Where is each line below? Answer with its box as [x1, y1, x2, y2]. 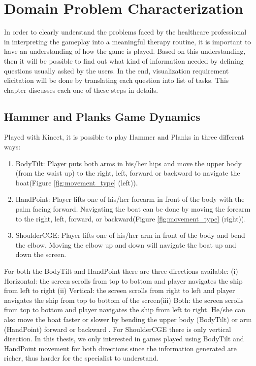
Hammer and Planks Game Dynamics [4, 109, 200, 124]
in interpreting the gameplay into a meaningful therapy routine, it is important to [4, 36, 251, 46]
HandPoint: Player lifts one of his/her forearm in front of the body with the [15, 194, 245, 204]
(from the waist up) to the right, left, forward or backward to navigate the [15, 168, 240, 178]
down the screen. [15, 249, 66, 259]
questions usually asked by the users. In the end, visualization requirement [4, 65, 229, 75]
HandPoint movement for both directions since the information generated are [4, 343, 237, 353]
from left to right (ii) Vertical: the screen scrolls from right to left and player [4, 285, 235, 295]
